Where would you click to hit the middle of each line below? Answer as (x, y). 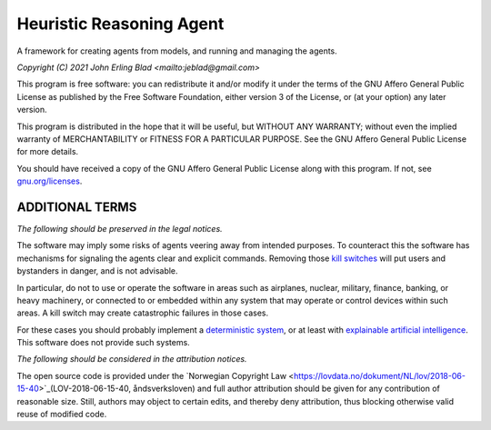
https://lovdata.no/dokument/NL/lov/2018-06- (380, 375)
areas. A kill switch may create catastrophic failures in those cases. (142, 313)
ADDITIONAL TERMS (77, 207)
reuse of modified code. (62, 415)
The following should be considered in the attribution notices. (132, 359)
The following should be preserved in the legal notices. (120, 228)
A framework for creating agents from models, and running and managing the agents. (177, 51)
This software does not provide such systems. (103, 343)
